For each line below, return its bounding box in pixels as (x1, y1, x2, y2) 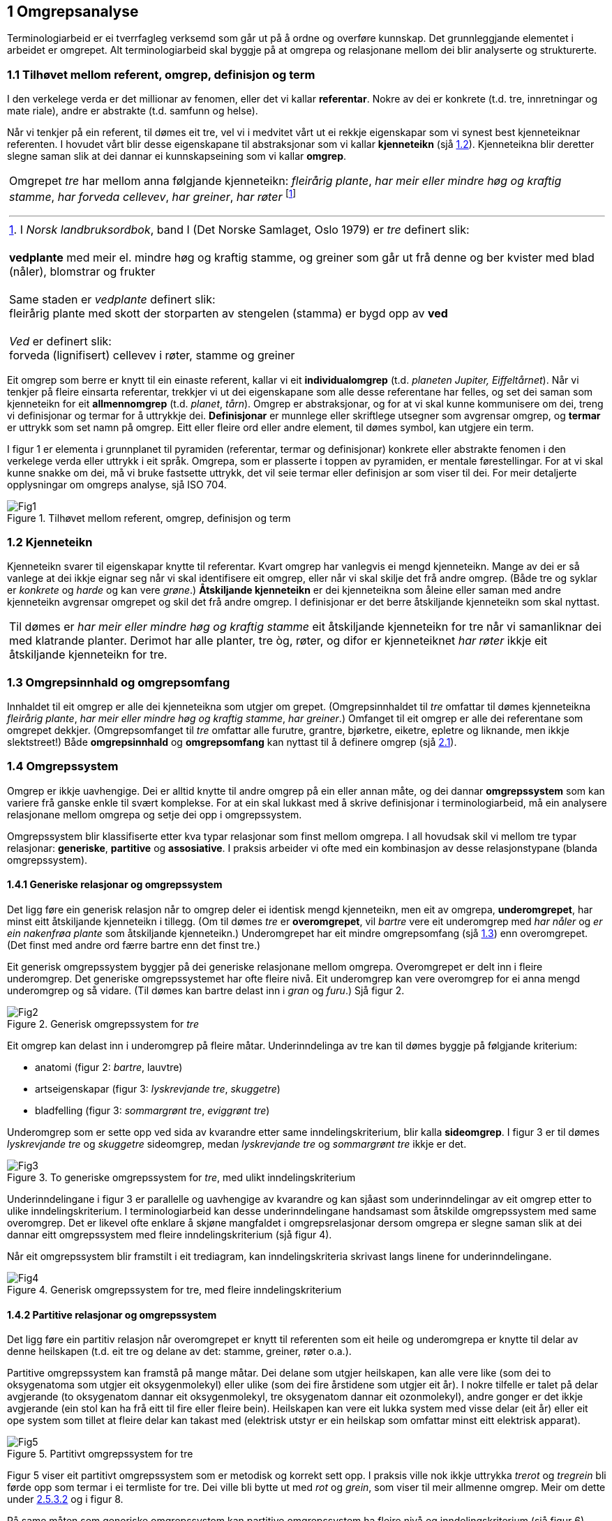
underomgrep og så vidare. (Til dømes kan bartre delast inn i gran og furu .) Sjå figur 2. (7, 984, 405, 996)
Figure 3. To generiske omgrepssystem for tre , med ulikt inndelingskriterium (7, 1171, 356, 1183)
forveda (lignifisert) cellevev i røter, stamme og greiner (9, 347, 295, 362)
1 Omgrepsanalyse (7, 3, 139, 20)
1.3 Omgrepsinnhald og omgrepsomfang (7, 675, 230, 689)
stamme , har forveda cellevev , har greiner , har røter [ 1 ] (9, 188, 297, 204)
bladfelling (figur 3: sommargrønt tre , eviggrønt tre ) (35, 1104, 270, 1116)
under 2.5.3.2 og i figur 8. (7, 1493, 124, 1506)
